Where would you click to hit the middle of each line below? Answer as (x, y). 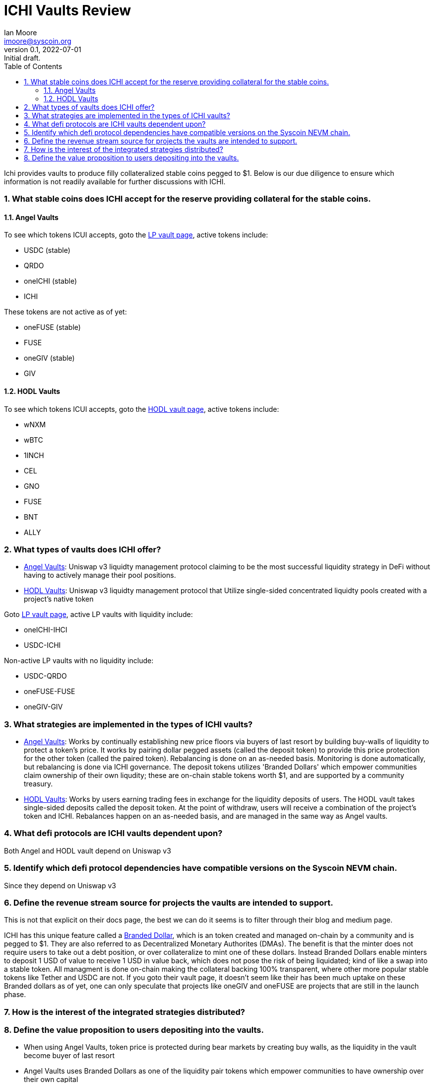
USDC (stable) (47, 250)
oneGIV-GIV (43, 707)
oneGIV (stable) (49, 358)
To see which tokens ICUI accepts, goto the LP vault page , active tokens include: (136, 235)
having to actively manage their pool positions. (100, 575)
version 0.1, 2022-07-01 (43, 49)
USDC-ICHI (42, 645)
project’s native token (59, 599)
